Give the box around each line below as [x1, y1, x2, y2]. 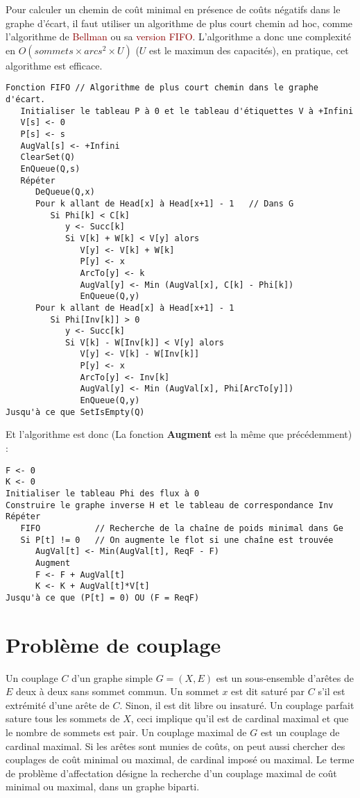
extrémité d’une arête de [6, 697, 110, 712]
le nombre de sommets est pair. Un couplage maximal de [6, 724, 247, 739]
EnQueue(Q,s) [20, 163, 80, 174]
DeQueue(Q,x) [35, 187, 95, 197]
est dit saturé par [231, 684, 305, 699]
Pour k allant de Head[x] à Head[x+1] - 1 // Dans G [35, 198, 294, 209]
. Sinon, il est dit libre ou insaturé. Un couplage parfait [119, 697, 354, 712]
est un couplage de [260, 724, 340, 739]
